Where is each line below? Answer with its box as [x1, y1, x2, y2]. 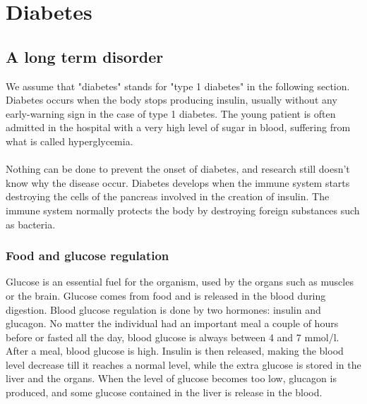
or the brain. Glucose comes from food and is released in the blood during [6, 288, 326, 302]
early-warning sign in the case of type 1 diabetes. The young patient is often [6, 106, 336, 121]
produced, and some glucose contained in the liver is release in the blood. [6, 385, 323, 400]
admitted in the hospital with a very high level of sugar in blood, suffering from [6, 120, 351, 135]
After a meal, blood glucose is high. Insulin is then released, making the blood [6, 343, 344, 358]
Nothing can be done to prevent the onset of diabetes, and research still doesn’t [6, 161, 350, 176]
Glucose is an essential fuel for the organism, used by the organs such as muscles [6, 274, 354, 289]
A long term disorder [6, 45, 164, 67]
